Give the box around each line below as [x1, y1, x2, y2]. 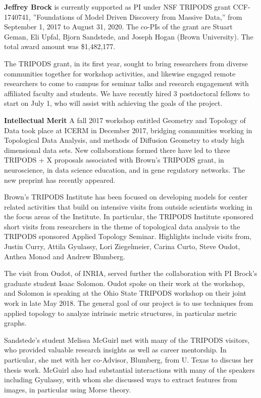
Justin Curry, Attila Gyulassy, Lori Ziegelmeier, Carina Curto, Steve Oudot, [4, 241, 240, 252]
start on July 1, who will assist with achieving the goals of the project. [4, 98, 223, 108]
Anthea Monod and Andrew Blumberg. [4, 251, 125, 261]
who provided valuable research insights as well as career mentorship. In [4, 344, 227, 355]
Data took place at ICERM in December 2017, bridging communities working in [4, 125, 252, 135]
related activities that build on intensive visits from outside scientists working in [4, 201, 252, 212]
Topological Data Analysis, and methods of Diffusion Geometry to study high [4, 135, 244, 145]
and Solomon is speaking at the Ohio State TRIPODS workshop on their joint [4, 288, 247, 298]
